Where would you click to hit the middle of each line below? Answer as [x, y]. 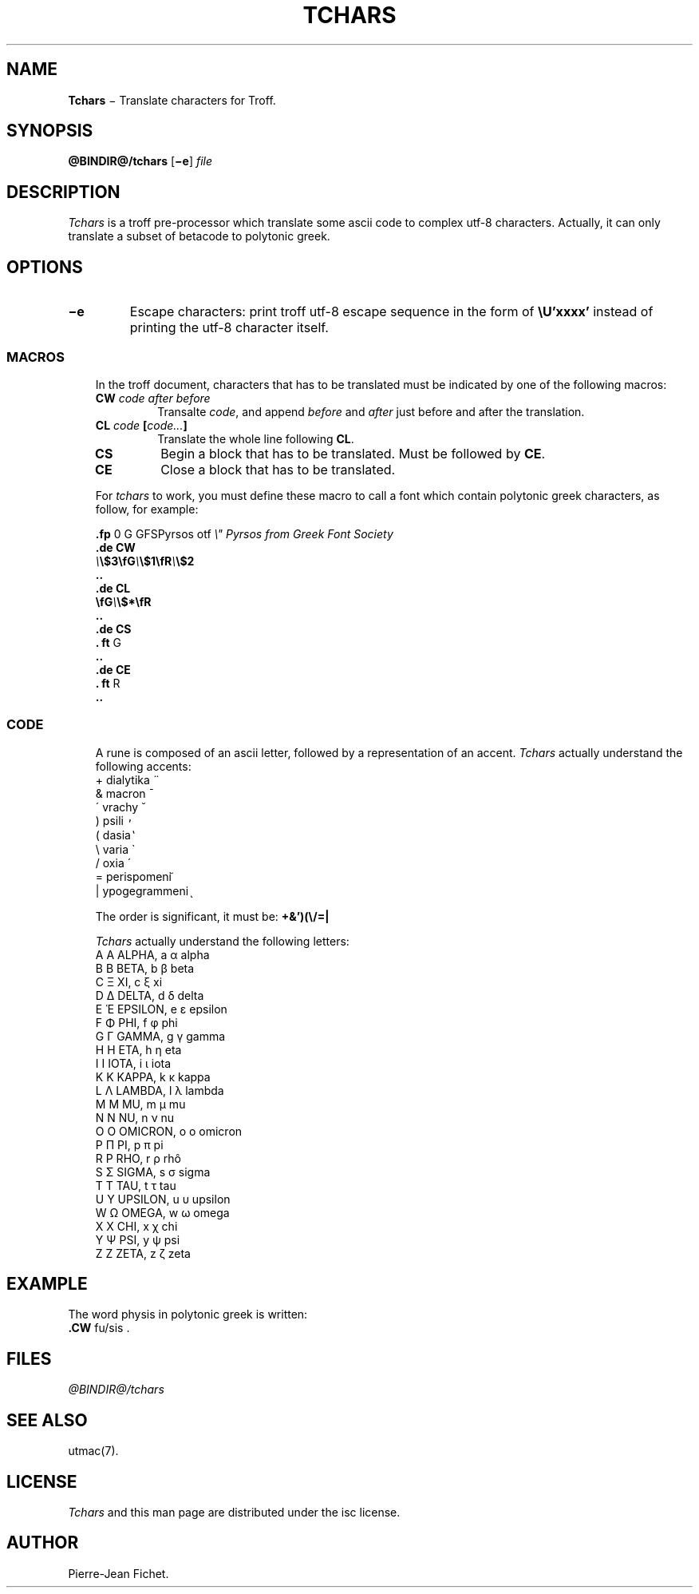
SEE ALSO [47, 1420]
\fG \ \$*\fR [123, 601]
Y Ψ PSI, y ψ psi [138, 1239]
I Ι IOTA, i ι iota [133, 1063]
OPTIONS [45, 267]
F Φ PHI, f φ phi [136, 1022]
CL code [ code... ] [141, 425]
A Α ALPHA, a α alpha [152, 954]
